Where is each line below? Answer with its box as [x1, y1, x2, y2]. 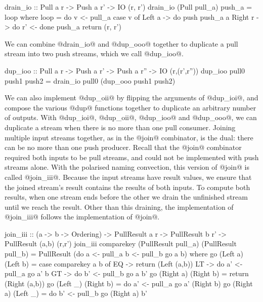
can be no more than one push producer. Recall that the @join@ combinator [5, 142, 242, 153]
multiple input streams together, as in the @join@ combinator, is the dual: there [5, 132, 253, 142]
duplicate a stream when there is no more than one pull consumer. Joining [5, 122, 236, 132]
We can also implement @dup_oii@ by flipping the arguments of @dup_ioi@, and [5, 92, 258, 103]
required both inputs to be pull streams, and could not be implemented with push [5, 152, 259, 162]
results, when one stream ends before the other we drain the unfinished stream [5, 192, 248, 202]
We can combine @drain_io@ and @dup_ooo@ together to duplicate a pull [5, 38, 238, 49]
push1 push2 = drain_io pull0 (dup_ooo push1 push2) [5, 75, 176, 86]
